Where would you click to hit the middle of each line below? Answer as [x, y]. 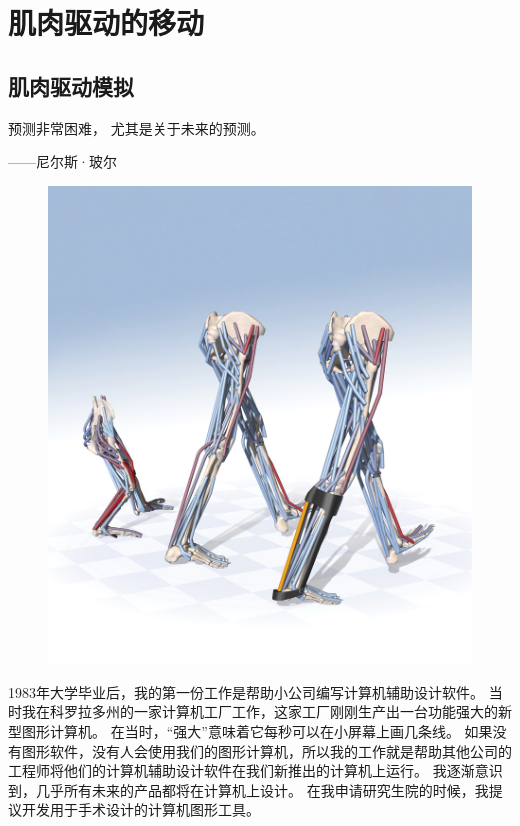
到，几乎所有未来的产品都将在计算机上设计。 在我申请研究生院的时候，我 [248, 789]
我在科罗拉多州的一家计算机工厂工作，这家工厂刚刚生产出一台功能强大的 [259, 711]
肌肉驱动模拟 [71, 85]
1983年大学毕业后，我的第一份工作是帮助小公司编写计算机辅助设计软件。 [246, 691]
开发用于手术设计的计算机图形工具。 [140, 809]
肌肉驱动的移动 [106, 22]
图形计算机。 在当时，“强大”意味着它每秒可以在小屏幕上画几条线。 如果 [257, 730]
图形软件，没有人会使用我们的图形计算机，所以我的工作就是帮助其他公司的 [266, 750]
